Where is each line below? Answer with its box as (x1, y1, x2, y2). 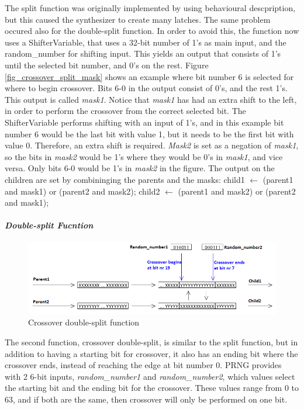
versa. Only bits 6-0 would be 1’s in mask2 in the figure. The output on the (5, 162, 275, 174)
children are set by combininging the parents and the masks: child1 (5, 173, 245, 185)
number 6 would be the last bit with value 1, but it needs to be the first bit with (5, 127, 294, 140)
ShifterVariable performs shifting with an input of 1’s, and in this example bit (5, 116, 284, 128)
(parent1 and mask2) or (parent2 (178, 185, 296, 197)
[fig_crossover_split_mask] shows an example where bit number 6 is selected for (5, 70, 294, 82)
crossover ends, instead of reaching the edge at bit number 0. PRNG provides (5, 359, 282, 371)
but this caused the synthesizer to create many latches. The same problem (5, 13, 271, 25)
